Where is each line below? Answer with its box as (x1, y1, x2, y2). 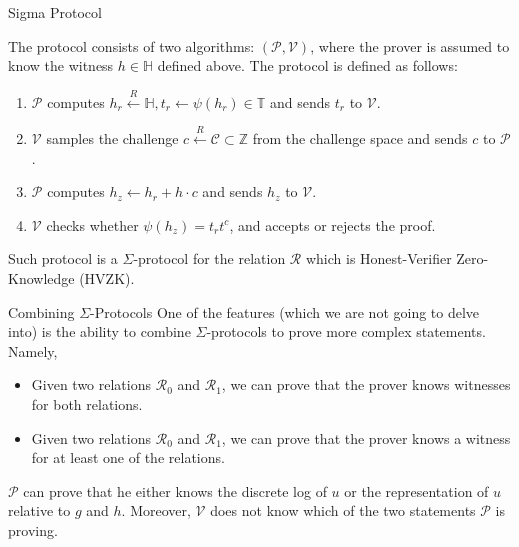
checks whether (46, 214, 139, 235)
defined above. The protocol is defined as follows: (157, 55, 458, 76)
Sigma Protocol (8, 2, 102, 22)
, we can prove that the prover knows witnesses (221, 374, 511, 395)
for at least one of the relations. (31, 447, 225, 468)
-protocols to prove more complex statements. (206, 321, 486, 342)
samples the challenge (46, 127, 179, 148)
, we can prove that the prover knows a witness (221, 427, 511, 448)
